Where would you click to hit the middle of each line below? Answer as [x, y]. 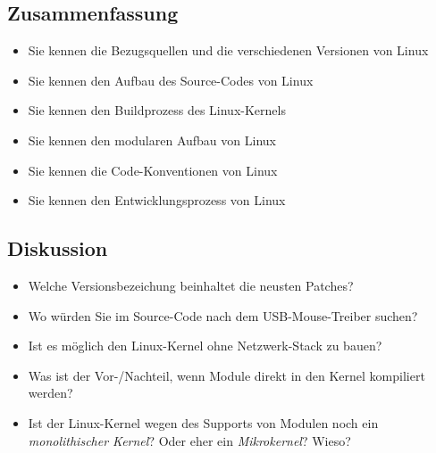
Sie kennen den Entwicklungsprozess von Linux [157, 200]
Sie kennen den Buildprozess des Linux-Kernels [157, 110]
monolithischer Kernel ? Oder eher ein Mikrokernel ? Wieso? [189, 440]
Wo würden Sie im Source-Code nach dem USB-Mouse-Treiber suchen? [223, 315]
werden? [50, 393]
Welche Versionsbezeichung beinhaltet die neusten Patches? [191, 285]
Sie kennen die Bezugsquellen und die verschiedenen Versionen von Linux [228, 50]
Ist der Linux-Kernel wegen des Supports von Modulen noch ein [203, 422]
